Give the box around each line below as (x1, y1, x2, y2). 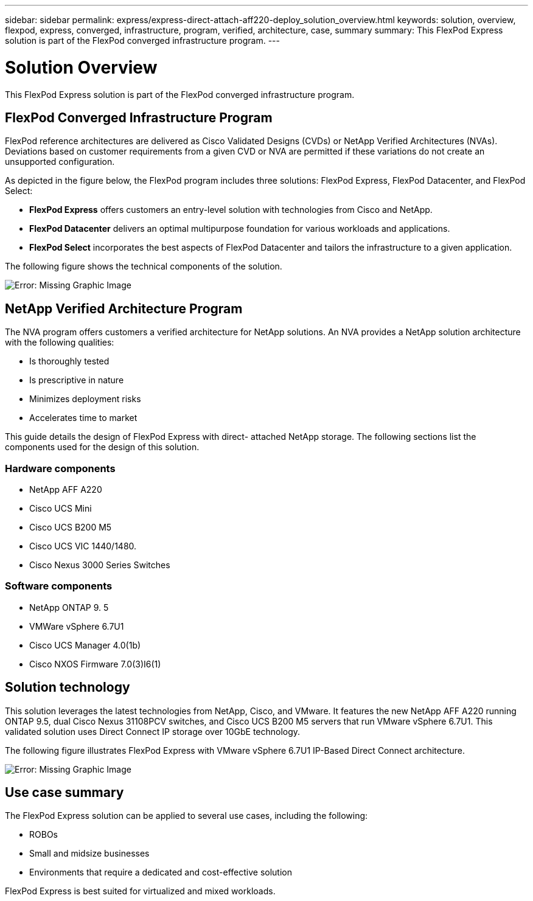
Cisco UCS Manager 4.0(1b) (29, 639, 141, 650)
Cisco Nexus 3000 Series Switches (29, 559, 170, 570)
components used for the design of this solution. (5, 442, 200, 453)
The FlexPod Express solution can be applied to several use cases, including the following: (5, 810, 368, 821)
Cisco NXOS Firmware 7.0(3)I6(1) (29, 658, 161, 669)
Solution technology (5, 680, 130, 695)
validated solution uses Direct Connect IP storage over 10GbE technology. (5, 726, 301, 737)
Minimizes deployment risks (29, 394, 141, 405)
